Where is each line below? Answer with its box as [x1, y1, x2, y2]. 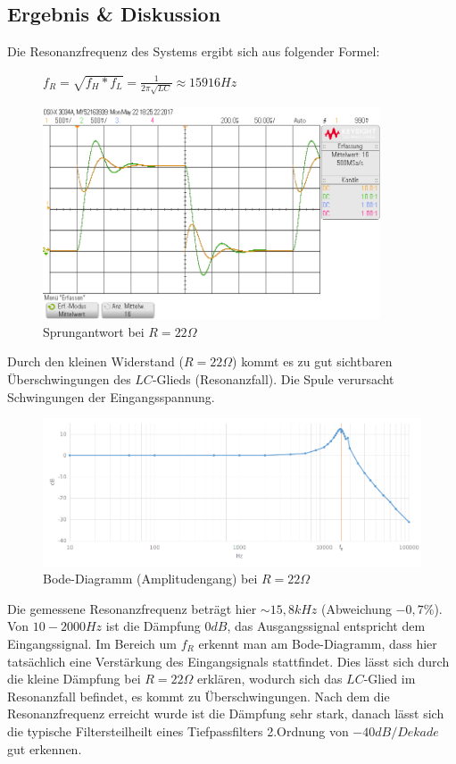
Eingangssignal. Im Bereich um [7, 634, 177, 652]
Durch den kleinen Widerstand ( [7, 352, 184, 371]
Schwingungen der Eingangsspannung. [7, 387, 215, 406]
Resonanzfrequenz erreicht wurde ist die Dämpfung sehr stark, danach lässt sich [7, 704, 444, 723]
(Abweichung [320, 599, 392, 617]
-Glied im [363, 669, 416, 688]
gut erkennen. [7, 739, 82, 758]
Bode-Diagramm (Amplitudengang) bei [43, 569, 258, 588]
